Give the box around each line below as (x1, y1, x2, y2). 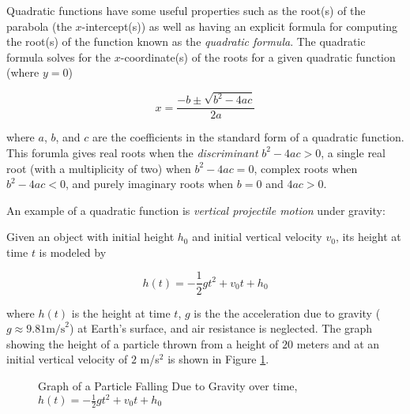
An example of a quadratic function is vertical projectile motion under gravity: (6, 201, 386, 218)
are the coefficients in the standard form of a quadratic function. (92, 129, 404, 145)
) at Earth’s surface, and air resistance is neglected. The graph (70, 320, 373, 337)
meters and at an (296, 335, 380, 352)
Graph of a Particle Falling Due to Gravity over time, (38, 377, 298, 393)
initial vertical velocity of (6, 351, 128, 367)
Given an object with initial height (6, 228, 175, 245)
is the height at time (71, 304, 171, 321)
